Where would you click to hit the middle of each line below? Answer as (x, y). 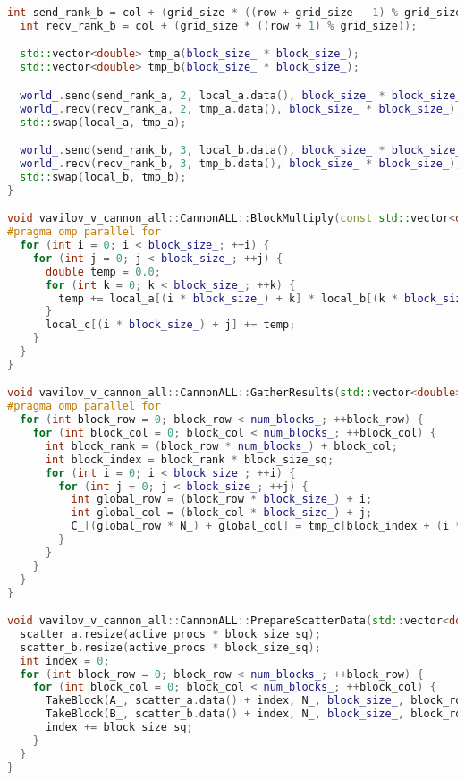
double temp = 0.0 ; (103, 271)
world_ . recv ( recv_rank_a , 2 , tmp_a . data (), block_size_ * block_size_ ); (241, 109)
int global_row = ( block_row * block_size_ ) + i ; (222, 500)
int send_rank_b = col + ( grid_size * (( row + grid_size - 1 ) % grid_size (235, 13)
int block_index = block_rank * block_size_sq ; (190, 459)
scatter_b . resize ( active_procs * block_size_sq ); (170, 647)
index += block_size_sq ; (119, 728)
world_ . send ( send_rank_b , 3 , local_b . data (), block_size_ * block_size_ (241, 151)
